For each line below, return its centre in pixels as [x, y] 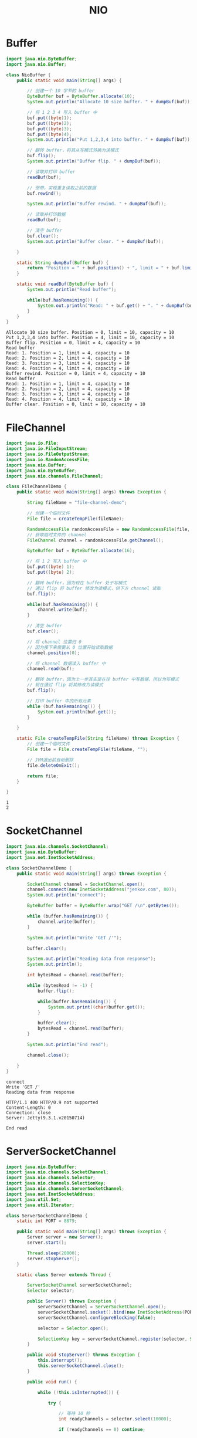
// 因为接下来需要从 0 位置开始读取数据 [70, 647]
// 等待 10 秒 [74, 1414]
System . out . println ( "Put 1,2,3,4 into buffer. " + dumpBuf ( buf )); [110, 140]
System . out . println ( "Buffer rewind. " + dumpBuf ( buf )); [97, 204]
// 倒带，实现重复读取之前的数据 [62, 188]
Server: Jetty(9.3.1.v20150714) [45, 1118]
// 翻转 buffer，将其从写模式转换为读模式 [73, 150]
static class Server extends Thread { [64, 1275]
